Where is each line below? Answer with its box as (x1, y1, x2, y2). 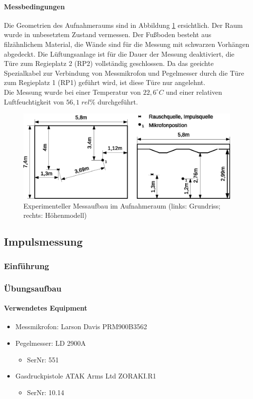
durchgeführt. (97, 96, 138, 106)
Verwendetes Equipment (4, 303, 88, 313)
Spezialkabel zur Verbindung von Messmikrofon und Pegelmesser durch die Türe (4, 67, 244, 78)
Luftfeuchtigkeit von (4, 96, 64, 106)
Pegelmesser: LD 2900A (15, 337, 86, 348)
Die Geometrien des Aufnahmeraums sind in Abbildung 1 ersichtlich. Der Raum (4, 20, 243, 30)
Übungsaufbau (4, 282, 62, 294)
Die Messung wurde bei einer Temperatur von (4, 86, 141, 97)
